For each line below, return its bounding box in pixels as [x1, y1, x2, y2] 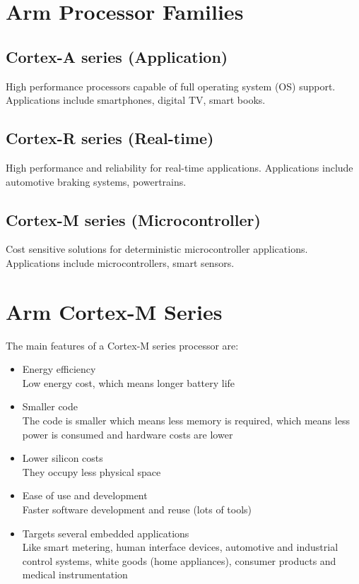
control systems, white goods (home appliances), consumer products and [22, 553, 336, 568]
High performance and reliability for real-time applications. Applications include [6, 160, 353, 174]
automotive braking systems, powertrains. [6, 174, 187, 189]
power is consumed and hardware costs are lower [22, 427, 233, 441]
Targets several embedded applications [22, 525, 189, 540]
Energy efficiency [22, 362, 96, 376]
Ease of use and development [22, 488, 148, 503]
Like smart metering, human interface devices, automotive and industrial [22, 540, 339, 554]
